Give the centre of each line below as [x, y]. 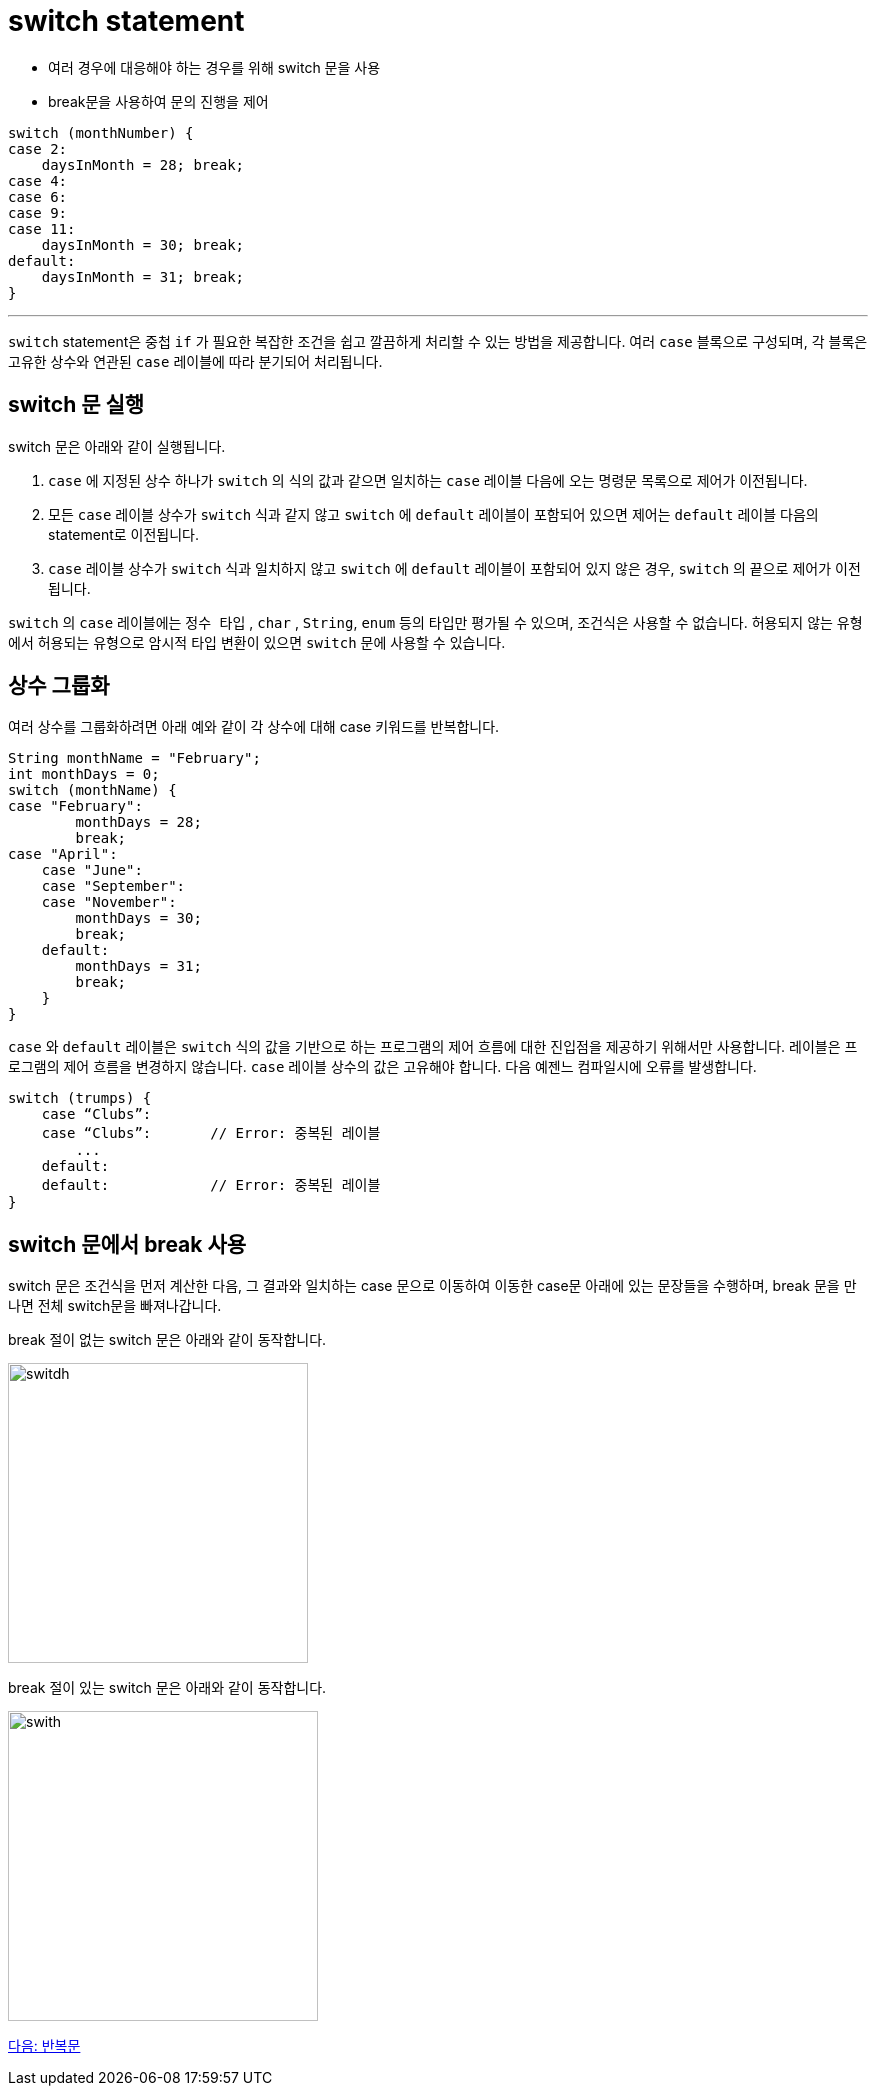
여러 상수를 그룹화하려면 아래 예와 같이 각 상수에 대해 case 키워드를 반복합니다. [254, 727]
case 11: [42, 228]
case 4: [38, 180]
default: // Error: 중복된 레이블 [211, 1185]
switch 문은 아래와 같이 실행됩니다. [117, 446]
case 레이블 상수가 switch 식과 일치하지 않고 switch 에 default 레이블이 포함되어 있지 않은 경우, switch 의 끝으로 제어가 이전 [454, 568]
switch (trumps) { [80, 1098]
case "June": [92, 870]
